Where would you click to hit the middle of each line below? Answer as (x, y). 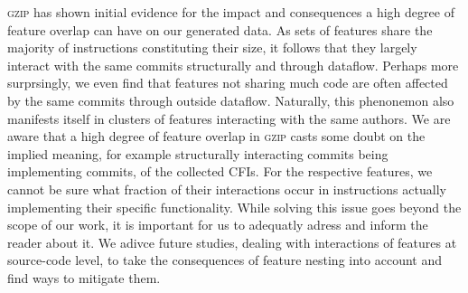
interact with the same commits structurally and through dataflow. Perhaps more (233, 65)
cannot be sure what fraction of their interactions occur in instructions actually (227, 189)
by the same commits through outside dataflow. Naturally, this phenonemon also (231, 100)
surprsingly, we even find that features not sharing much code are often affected (228, 83)
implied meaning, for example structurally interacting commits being (198, 153)
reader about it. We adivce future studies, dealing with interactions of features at (232, 242)
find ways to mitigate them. (84, 277)
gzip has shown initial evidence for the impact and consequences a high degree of (231, 12)
